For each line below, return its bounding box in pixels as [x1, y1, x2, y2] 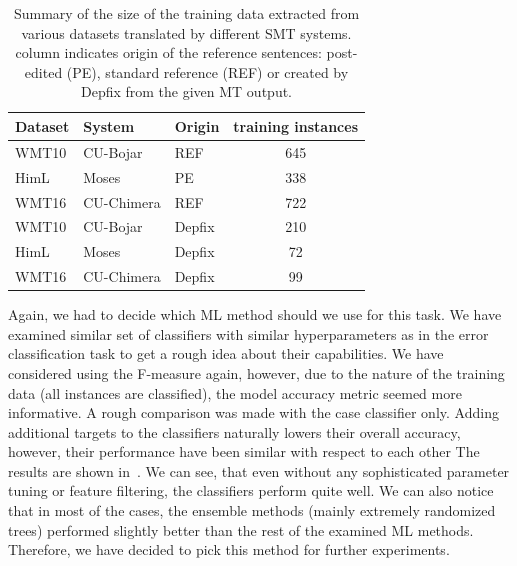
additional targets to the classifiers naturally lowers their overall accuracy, [8, 421, 461, 442]
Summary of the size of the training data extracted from [13, 3, 360, 23]
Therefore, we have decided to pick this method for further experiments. [8, 539, 450, 560]
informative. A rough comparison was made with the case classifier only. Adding [8, 402, 499, 423]
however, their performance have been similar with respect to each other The [8, 441, 480, 462]
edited [24, 61, 63, 82]
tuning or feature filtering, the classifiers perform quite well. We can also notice [8, 480, 494, 501]
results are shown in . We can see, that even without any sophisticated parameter [8, 460, 510, 481]
